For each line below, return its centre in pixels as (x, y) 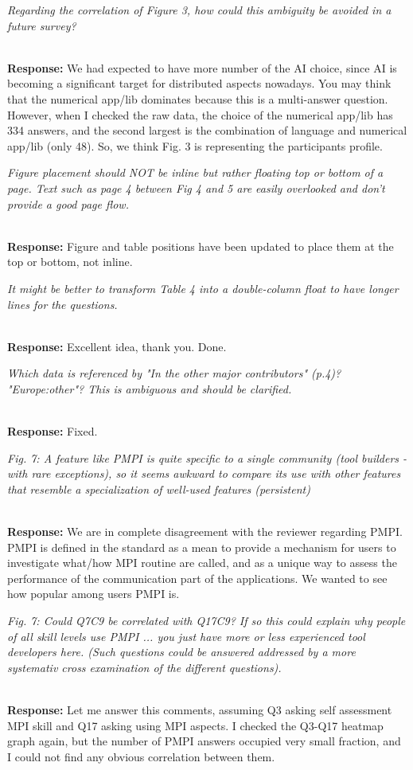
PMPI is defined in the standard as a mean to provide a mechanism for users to (202, 547)
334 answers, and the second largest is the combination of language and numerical (207, 130)
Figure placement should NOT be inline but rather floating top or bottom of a (195, 172)
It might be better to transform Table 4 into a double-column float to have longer (203, 288)
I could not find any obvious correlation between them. (141, 756)
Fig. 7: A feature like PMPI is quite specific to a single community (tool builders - (207, 457)
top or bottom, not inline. (70, 262)
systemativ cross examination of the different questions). (144, 667)
